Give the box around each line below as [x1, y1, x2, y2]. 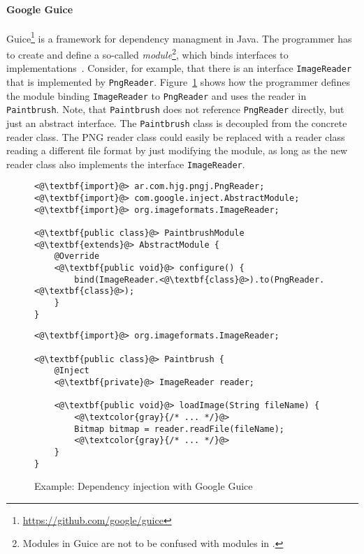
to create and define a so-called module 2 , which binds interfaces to [6, 45, 289, 61]
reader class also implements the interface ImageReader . [6, 156, 245, 171]
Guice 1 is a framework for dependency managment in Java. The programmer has [6, 29, 352, 45]
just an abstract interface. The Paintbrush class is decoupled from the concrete [6, 115, 347, 130]
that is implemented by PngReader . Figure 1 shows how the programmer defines [6, 74, 351, 89]
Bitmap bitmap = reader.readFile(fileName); [74, 424, 284, 434]
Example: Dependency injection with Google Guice [34, 479, 253, 493]
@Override [54, 251, 100, 262]
